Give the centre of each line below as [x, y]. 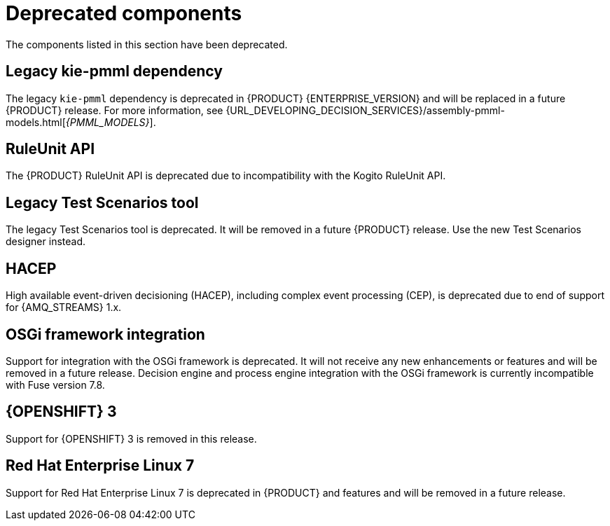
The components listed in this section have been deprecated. [147, 44]
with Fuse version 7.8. [55, 385]
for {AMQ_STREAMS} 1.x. [64, 307]
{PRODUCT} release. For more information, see [115, 110]
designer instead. [46, 242]
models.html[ [36, 122]
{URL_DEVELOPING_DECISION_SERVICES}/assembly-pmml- [365, 110]
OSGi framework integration [105, 334]
